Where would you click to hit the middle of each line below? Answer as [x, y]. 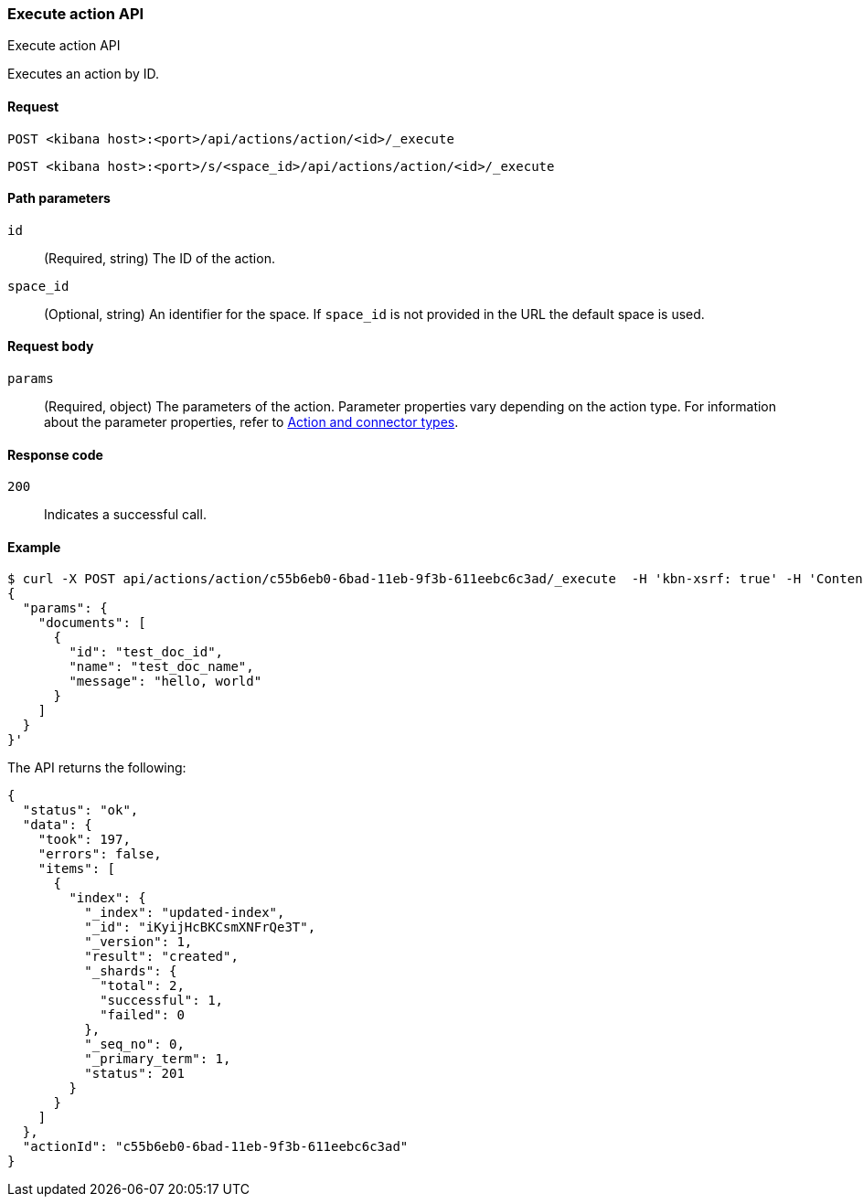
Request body [51, 346]
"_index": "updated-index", [185, 913]
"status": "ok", [80, 810]
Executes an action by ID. [84, 74]
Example [34, 547]
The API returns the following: [97, 768]
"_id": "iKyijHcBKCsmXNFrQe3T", [200, 927]
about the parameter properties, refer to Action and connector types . [251, 422]
